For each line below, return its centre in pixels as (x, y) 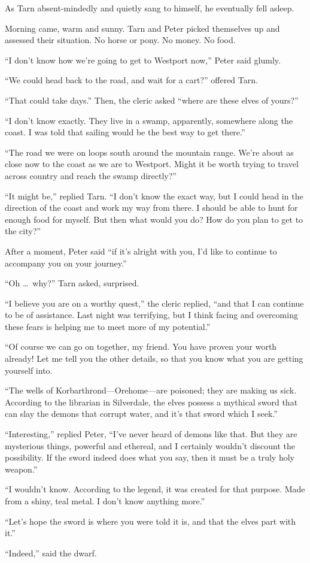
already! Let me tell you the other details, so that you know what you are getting (154, 358)
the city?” (23, 231)
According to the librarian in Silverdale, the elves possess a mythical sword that (151, 402)
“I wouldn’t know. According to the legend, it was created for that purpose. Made (155, 489)
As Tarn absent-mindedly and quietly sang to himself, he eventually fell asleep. (150, 8)
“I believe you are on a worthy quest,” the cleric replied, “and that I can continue (154, 303)
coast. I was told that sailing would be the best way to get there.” (125, 132)
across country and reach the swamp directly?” (91, 175)
